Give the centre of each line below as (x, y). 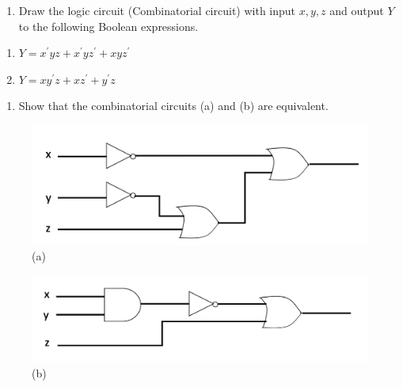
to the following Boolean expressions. (108, 26)
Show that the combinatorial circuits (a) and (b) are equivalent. (173, 106)
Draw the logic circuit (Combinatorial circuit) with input (157, 10)
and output (357, 10)
